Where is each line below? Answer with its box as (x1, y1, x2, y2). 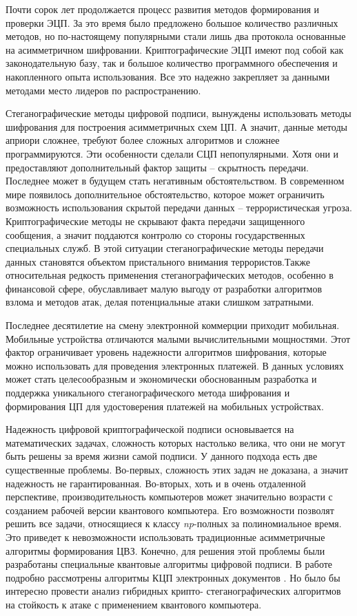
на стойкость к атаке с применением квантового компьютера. (6, 597, 262, 611)
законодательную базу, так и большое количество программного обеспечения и (6, 56, 338, 70)
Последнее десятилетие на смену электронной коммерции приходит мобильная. (6, 318, 340, 332)
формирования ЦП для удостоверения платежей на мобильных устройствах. (6, 399, 324, 413)
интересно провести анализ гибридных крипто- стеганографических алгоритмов (6, 584, 341, 598)
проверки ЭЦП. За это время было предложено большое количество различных (6, 15, 338, 30)
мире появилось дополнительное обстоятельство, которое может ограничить (6, 187, 325, 201)
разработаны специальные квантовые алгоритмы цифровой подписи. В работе (6, 557, 333, 571)
